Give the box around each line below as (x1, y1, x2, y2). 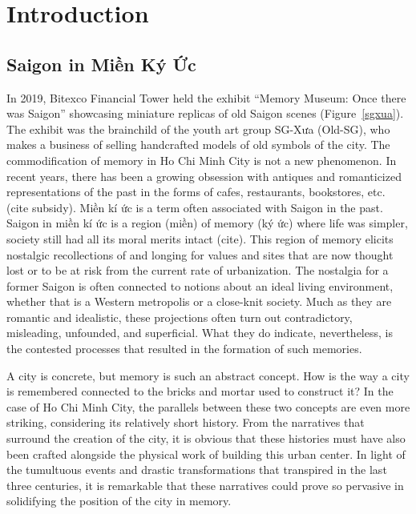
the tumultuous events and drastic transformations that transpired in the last (6, 461, 387, 478)
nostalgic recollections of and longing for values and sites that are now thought (6, 246, 394, 263)
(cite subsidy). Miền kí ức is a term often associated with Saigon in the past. (6, 199, 383, 215)
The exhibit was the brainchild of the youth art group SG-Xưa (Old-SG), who (6, 120, 390, 137)
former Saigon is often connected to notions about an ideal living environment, (6, 277, 394, 294)
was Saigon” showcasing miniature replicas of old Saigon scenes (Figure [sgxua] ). (6, 105, 404, 122)
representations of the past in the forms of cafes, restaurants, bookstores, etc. (6, 183, 386, 200)
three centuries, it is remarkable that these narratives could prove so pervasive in (6, 476, 404, 493)
